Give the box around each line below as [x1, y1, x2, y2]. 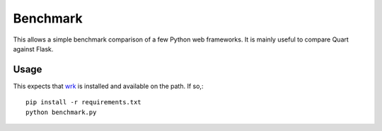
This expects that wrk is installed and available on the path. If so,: [13, 82, 204, 90]
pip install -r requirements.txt [25, 99, 141, 106]
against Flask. [13, 44, 54, 53]
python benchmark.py [25, 108, 97, 116]
